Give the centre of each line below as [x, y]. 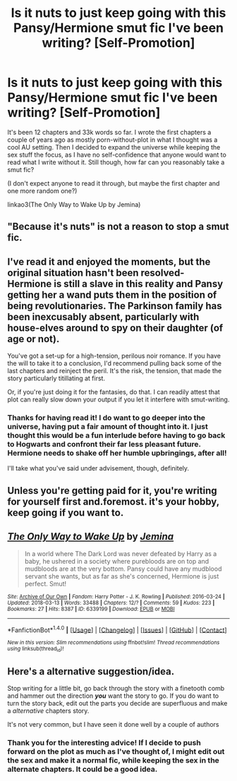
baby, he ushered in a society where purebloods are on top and [117, 561]
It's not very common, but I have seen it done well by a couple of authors [114, 725]
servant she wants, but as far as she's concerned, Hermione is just [122, 576]
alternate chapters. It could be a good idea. [83, 769]
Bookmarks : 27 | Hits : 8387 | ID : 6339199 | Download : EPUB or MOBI [91, 609]
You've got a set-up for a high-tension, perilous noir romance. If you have [114, 356]
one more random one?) [42, 190]
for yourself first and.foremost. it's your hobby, [114, 501]
